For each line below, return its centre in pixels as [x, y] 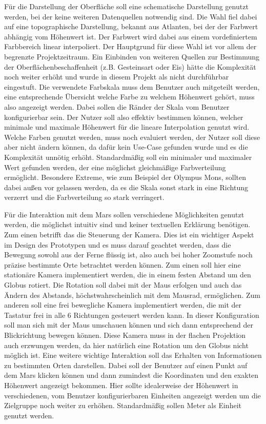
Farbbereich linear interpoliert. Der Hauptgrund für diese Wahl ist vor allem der [130, 46]
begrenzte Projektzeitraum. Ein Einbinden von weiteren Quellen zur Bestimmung [132, 56]
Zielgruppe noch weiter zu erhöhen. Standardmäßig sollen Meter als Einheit [123, 405]
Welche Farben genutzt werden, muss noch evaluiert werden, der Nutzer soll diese [132, 137]
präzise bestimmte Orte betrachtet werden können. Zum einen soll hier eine [122, 264]
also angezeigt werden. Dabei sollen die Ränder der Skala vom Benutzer [117, 106]
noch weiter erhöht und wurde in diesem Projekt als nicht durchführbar [117, 77]
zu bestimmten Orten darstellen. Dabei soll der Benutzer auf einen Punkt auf [126, 365]
